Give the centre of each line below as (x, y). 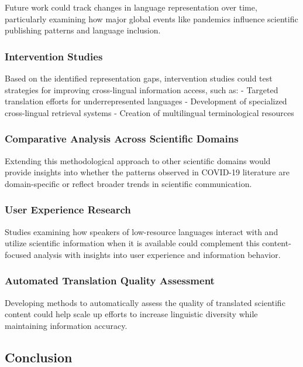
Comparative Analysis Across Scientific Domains (122, 139)
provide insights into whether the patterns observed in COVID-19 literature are (147, 172)
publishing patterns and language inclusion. (83, 30)
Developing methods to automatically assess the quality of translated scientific (145, 302)
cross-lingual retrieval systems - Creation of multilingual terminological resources (149, 112)
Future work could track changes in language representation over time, (131, 7)
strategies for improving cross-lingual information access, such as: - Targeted (142, 89)
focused (18, 254)
